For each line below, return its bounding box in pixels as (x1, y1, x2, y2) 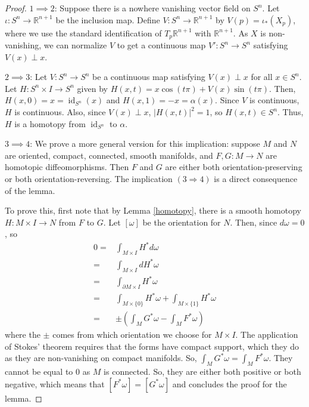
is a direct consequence (214, 172, 298, 184)
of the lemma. (5, 184, 55, 196)
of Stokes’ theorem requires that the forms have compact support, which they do (5, 340, 299, 352)
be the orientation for (142, 215, 221, 228)
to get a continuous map (117, 39, 206, 51)
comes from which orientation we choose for (52, 328, 212, 341)
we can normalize (43, 39, 107, 51)
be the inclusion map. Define (55, 13, 160, 26)
